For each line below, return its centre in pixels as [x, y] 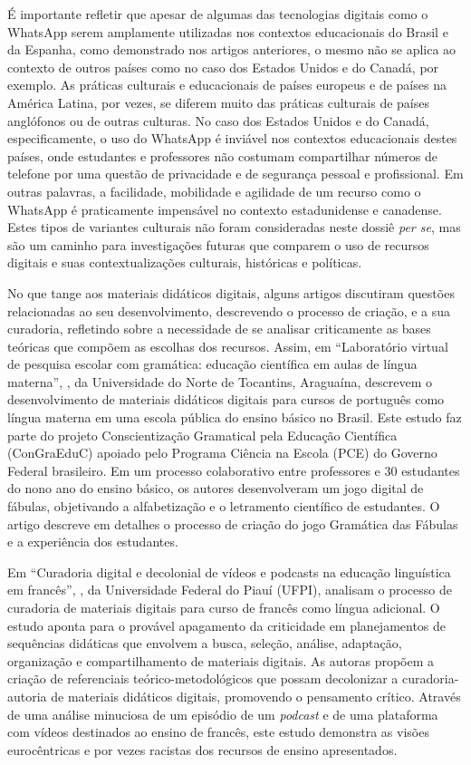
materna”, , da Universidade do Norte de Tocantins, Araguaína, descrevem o [220, 381]
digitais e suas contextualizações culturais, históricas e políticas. [185, 262]
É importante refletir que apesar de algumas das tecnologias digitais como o [218, 14]
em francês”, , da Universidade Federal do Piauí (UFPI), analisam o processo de [230, 590]
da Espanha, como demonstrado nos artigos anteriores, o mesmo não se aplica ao [232, 49]
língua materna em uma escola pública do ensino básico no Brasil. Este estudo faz [235, 417]
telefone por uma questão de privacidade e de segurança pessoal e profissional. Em [235, 174]
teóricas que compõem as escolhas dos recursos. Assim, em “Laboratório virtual [228, 346]
